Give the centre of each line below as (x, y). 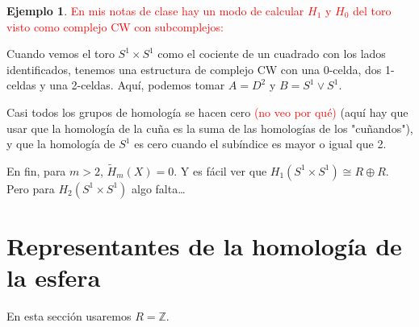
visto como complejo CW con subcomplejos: (115, 26)
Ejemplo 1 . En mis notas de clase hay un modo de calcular (155, 10)
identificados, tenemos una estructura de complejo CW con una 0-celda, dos (194, 69)
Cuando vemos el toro (61, 54)
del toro (372, 10)
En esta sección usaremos (69, 316)
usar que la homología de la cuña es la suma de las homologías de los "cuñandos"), (210, 128)
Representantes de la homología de (204, 246)
